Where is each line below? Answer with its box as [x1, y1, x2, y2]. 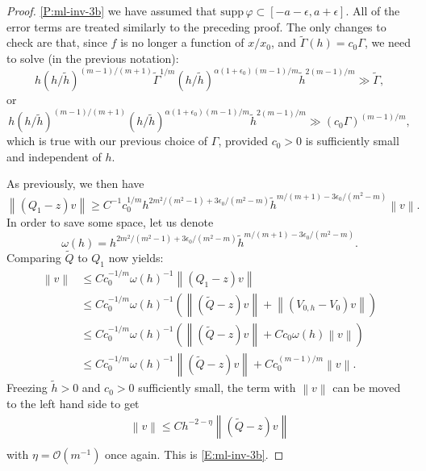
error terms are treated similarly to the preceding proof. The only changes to [6, 18, 386, 35]
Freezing [6, 379, 48, 396]
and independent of [6, 148, 102, 165]
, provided [218, 132, 268, 149]
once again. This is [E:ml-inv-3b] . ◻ [105, 445, 284, 462]
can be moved [332, 379, 401, 396]
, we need [364, 34, 411, 51]
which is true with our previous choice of [6, 132, 208, 149]
